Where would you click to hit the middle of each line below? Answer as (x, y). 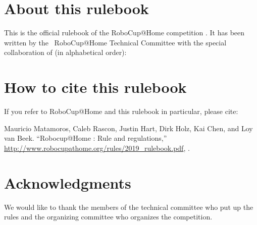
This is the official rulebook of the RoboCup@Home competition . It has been (124, 33)
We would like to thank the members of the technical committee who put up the (129, 207)
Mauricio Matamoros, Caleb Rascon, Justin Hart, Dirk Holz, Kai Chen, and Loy (128, 128)
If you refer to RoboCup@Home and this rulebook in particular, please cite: (121, 111)
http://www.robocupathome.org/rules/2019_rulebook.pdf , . (97, 148)
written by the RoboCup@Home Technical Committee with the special (115, 42)
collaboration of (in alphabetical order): (65, 52)
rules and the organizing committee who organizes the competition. (108, 217)
